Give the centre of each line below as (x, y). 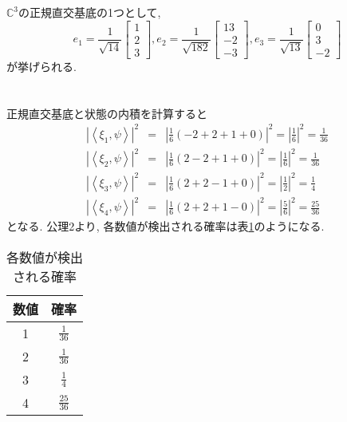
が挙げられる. (41, 66)
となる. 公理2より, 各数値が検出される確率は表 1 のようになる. (166, 226)
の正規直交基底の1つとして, (90, 12)
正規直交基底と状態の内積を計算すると (107, 113)
